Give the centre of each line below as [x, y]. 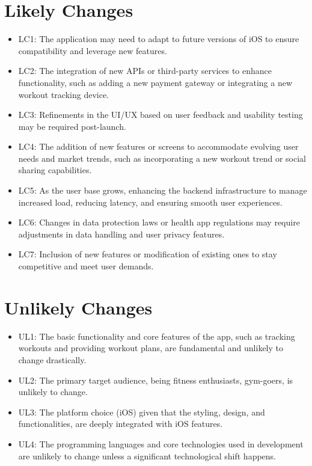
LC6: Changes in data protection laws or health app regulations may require [159, 222]
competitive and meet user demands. [86, 266]
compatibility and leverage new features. [93, 50]
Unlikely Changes [78, 307]
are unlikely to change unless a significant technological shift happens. [147, 455]
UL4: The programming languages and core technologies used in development [161, 443]
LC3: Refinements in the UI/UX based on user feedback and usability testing [161, 115]
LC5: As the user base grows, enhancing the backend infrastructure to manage [163, 190]
